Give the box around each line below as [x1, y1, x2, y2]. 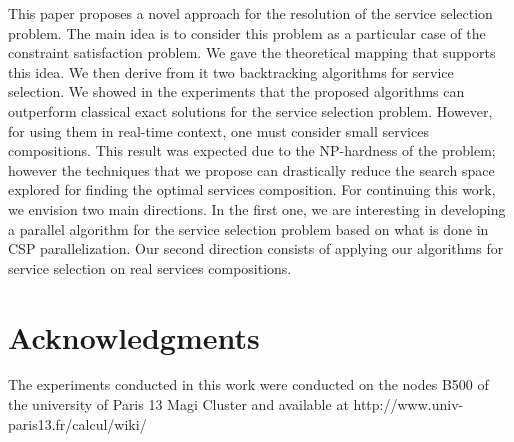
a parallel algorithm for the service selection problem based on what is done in [8, 218, 489, 239]
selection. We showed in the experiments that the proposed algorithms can [8, 81, 465, 102]
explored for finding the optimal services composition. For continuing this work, [8, 179, 496, 200]
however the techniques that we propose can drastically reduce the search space [8, 159, 495, 180]
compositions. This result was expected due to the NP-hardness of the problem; [8, 140, 496, 161]
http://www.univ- [353, 394, 464, 415]
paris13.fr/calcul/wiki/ [8, 413, 147, 434]
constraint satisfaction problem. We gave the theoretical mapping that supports [8, 42, 496, 63]
